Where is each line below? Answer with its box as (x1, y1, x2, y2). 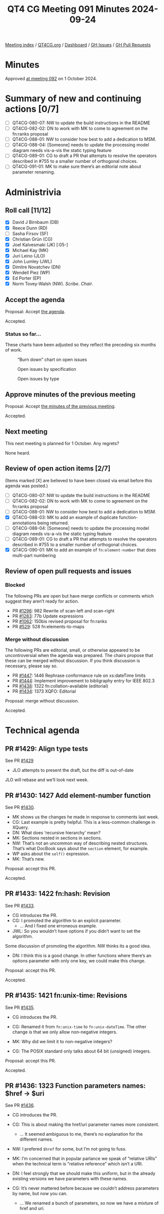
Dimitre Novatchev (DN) (12, 264, 61, 270)
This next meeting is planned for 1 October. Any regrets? (5, 440, 119, 446)
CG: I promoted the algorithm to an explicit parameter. (12, 917, 122, 923)
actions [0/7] (5, 103, 59, 115)
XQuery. (12, 824, 29, 830)
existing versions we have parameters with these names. (12, 1176, 128, 1182)
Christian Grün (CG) (12, 236, 53, 242)
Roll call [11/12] (5, 206, 51, 215)
